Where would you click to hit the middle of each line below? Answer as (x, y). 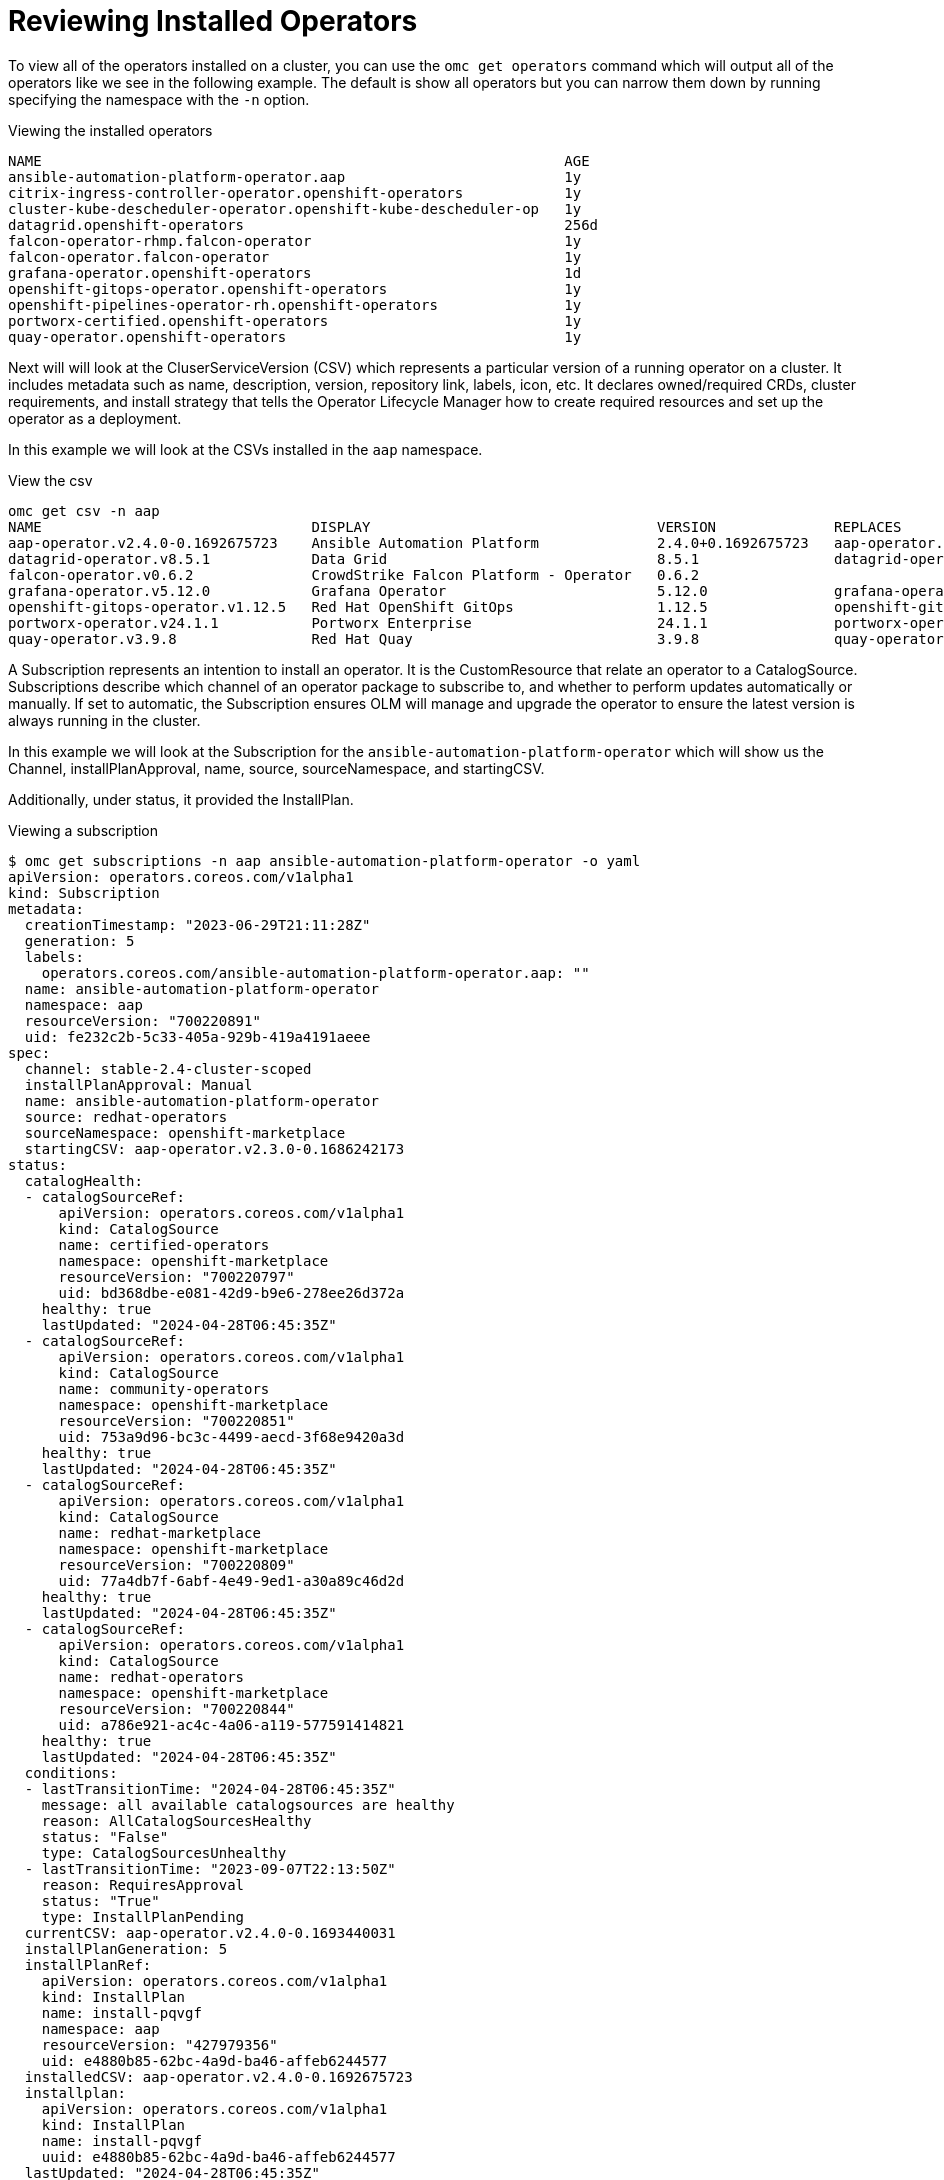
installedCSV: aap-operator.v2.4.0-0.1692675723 (218, 2076)
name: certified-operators (164, 1244)
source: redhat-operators (126, 1116)
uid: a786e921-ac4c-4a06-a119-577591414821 (231, 1724)
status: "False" (105, 1836)
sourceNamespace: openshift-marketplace (185, 1132)
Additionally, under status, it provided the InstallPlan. (181, 799)
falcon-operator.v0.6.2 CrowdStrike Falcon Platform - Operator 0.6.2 (354, 574)
